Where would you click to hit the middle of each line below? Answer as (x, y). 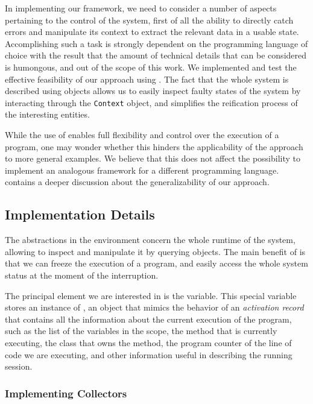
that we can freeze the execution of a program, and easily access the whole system (156, 263)
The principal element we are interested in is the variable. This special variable (151, 295)
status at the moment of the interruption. (82, 275)
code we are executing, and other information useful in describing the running (149, 354)
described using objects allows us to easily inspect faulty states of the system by (153, 91)
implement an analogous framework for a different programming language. (142, 170)
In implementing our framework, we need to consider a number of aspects (141, 8)
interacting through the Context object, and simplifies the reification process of (151, 102)
